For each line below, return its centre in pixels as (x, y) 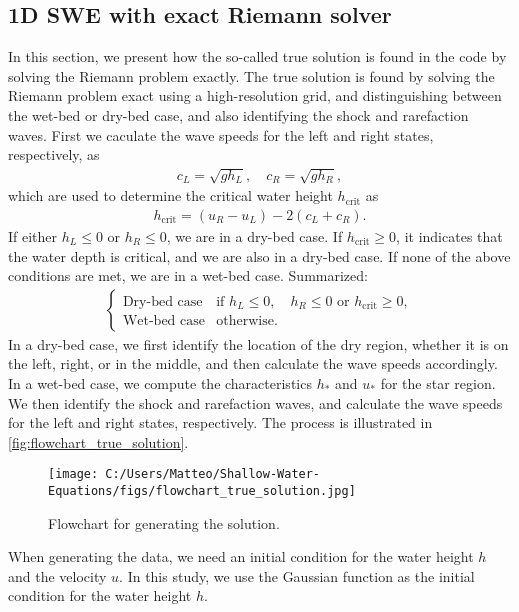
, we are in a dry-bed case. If (254, 235)
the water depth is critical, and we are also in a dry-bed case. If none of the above (259, 255)
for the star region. (438, 382)
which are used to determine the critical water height (170, 195)
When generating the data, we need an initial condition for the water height (241, 556)
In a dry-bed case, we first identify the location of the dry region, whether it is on (258, 343)
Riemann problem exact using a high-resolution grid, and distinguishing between (255, 95)
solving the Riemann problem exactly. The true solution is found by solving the (251, 75)
